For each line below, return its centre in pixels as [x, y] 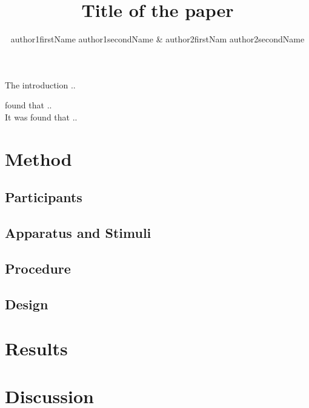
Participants [44, 197]
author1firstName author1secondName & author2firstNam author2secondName [158, 39]
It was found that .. [41, 117]
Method [38, 158]
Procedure [38, 268]
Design [27, 304]
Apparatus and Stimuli [78, 233]
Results [36, 348]
